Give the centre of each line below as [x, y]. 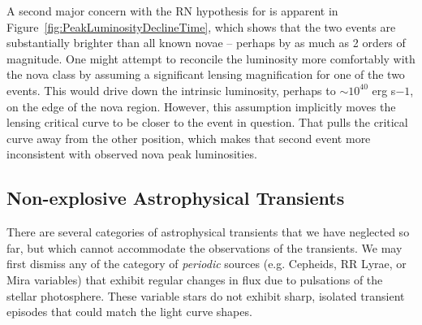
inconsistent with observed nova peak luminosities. [132, 154]
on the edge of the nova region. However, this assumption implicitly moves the [201, 106]
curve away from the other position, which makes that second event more [189, 138]
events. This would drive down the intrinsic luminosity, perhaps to [171, 90]
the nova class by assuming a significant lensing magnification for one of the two [206, 74]
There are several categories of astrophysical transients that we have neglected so [208, 232]
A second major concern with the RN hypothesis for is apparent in [172, 11]
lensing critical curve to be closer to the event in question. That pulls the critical [207, 122]
